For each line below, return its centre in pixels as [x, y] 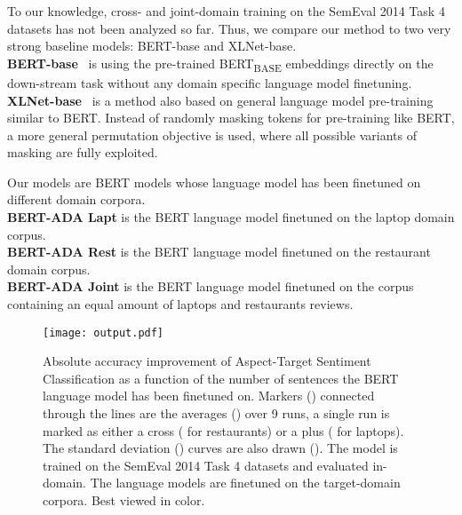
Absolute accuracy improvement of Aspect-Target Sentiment [207, 361]
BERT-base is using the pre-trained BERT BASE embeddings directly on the [220, 64]
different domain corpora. [76, 199]
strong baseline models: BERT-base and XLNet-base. [152, 46]
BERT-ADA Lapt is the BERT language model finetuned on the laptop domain [231, 217]
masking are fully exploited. [83, 152]
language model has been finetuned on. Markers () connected [209, 396]
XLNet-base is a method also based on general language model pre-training [220, 100]
